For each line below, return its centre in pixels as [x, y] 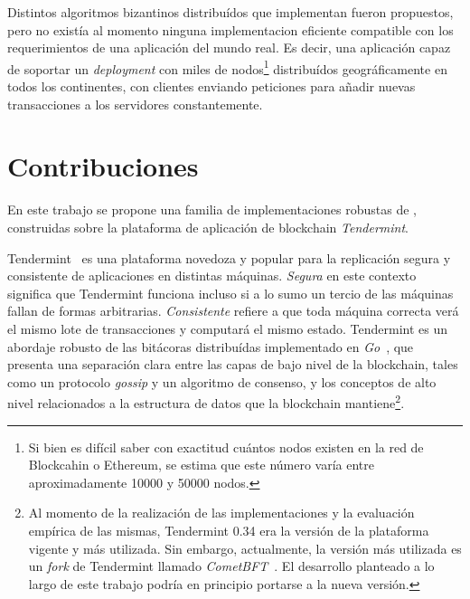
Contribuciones [103, 166]
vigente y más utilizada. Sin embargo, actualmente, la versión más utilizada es [245, 548]
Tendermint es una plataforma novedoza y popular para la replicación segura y [229, 257]
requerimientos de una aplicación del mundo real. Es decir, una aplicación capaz [229, 48]
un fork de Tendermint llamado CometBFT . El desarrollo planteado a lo [231, 566]
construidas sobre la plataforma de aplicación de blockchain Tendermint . [208, 227]
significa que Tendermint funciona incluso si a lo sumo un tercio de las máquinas [230, 293]
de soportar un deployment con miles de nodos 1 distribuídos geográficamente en [227, 67]
